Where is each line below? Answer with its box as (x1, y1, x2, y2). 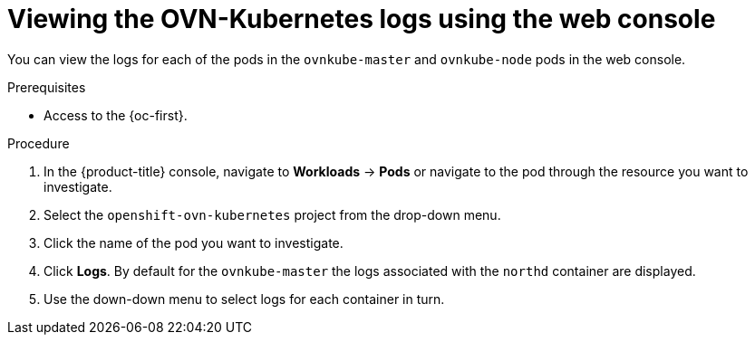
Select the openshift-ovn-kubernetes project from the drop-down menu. (44, 206, 501, 223)
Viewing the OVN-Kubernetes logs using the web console (7, 4, 716, 34)
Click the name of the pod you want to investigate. (44, 234, 344, 251)
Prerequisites (7, 79, 86, 95)
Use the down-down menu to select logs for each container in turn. (44, 290, 445, 307)
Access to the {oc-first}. (44, 107, 188, 123)
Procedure (7, 135, 70, 151)
